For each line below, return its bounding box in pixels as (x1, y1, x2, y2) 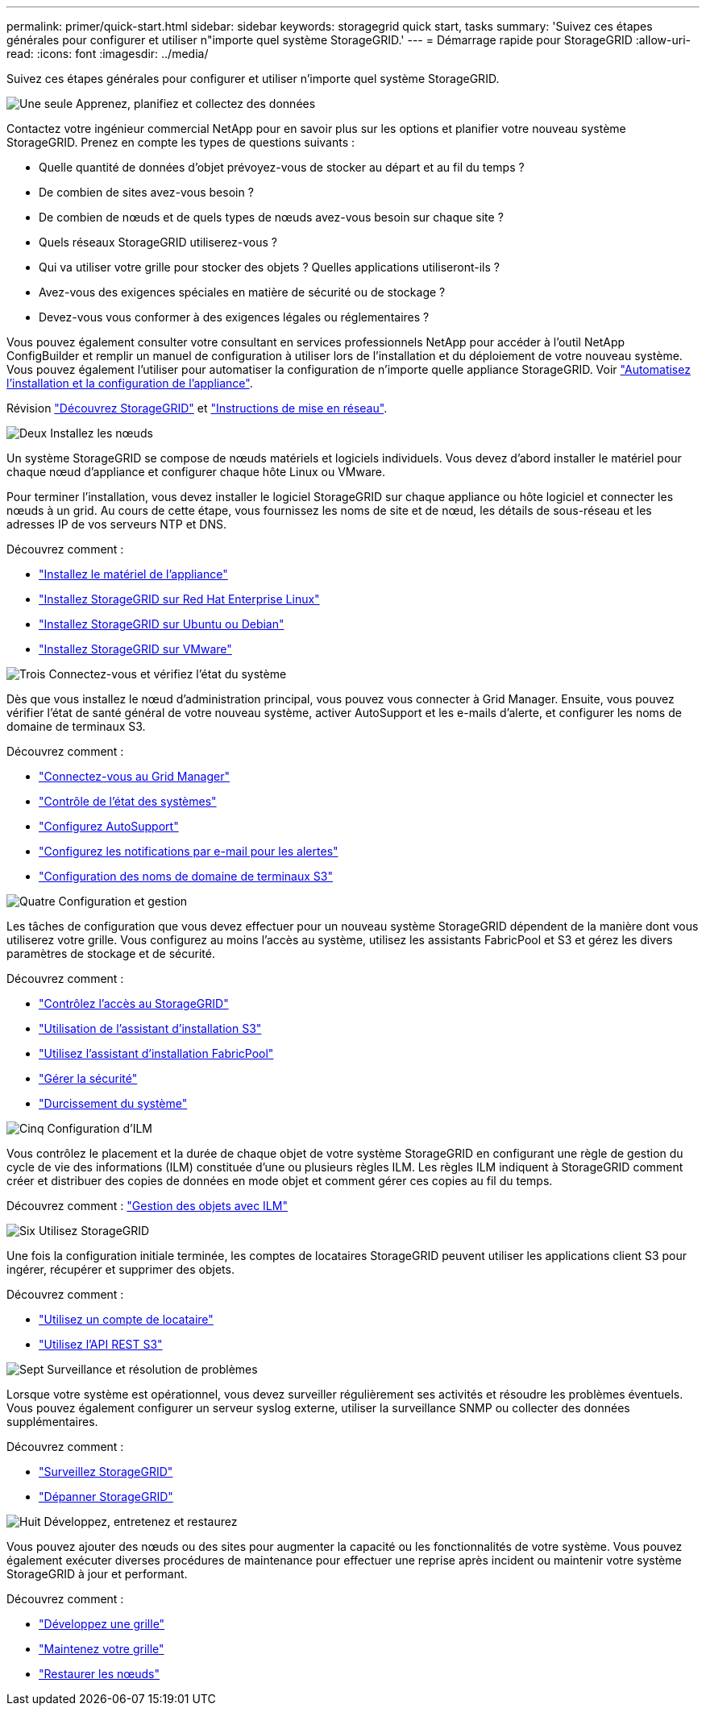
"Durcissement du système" (39, 1096, 188, 1110)
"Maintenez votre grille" (39, 1642, 164, 1656)
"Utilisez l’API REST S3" (39, 1337, 163, 1351)
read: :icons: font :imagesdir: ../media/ (6, 47, 209, 60)
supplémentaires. (6, 1415, 98, 1428)
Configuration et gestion (58, 894, 188, 908)
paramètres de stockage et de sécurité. (6, 947, 215, 960)
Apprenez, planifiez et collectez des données (76, 97, 316, 110)
